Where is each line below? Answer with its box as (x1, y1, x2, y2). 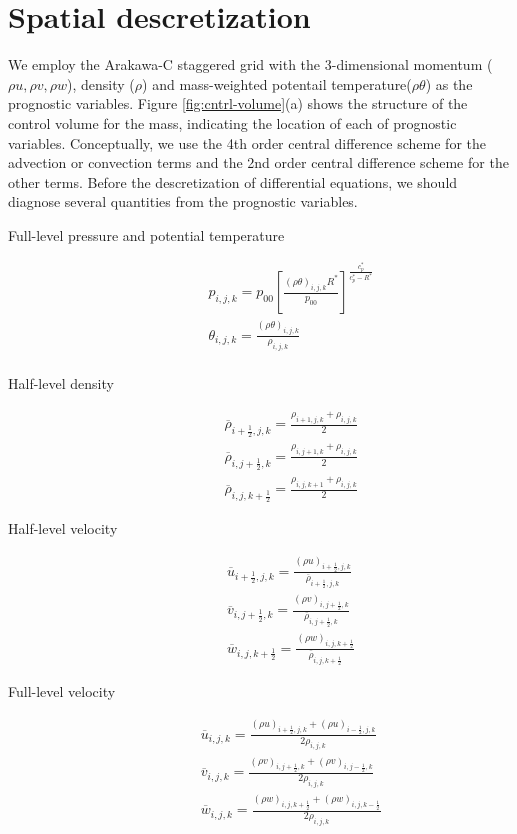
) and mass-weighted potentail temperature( (142, 73, 412, 94)
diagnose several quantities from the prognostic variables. (8, 191, 358, 212)
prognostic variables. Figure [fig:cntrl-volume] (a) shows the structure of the (8, 93, 468, 114)
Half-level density (8, 373, 114, 394)
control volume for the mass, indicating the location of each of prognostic (8, 112, 457, 133)
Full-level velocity (8, 681, 116, 702)
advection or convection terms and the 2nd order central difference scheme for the (8, 152, 509, 173)
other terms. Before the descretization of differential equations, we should (8, 171, 458, 192)
